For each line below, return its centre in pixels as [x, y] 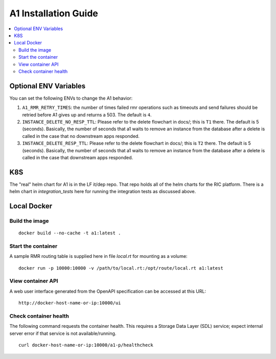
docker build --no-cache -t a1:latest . [70, 233]
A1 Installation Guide [54, 13]
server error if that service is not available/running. [63, 333]
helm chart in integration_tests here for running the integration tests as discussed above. [103, 192]
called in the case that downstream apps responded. [78, 157]
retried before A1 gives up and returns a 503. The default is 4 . [87, 114]
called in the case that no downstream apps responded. [81, 136]
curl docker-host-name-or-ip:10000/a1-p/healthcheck [86, 345]
